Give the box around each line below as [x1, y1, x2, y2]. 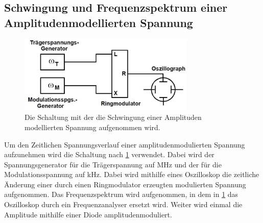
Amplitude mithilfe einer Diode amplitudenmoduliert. [4, 209, 172, 219]
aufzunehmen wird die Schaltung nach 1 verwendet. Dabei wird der [4, 149, 214, 160]
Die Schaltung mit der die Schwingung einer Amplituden [25, 112, 202, 122]
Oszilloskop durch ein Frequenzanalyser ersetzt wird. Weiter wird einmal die [4, 199, 243, 210]
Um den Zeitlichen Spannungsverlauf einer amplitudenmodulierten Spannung [4, 139, 245, 150]
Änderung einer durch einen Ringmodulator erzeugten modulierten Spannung [4, 179, 246, 189]
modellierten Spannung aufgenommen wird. [25, 121, 160, 132]
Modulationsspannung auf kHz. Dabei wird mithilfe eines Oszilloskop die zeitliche [4, 169, 259, 180]
